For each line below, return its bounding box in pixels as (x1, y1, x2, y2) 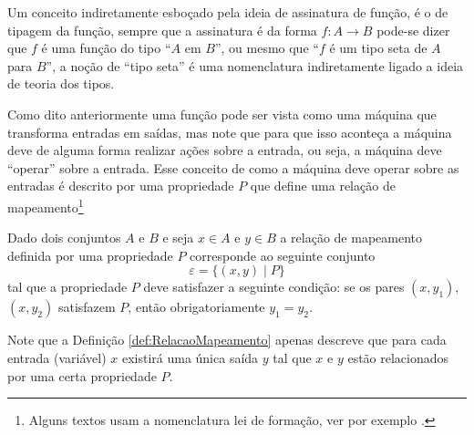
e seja (162, 228, 194, 247)
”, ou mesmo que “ (214, 38, 319, 57)
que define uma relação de (250, 176, 396, 195)
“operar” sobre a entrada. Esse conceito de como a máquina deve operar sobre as (7, 158, 459, 177)
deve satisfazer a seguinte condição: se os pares (143, 277, 405, 296)
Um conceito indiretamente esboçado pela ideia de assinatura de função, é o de (7, 3, 448, 21)
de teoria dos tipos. (7, 74, 115, 93)
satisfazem (57, 297, 116, 316)
